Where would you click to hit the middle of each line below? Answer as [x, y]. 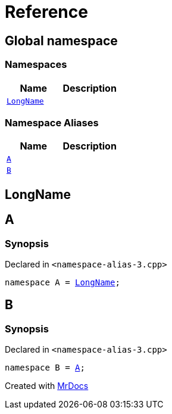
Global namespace [61, 41]
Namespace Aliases [52, 122]
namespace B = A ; [45, 368]
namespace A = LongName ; [62, 282]
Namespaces [36, 65]
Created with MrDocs [47, 386]
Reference [46, 12]
